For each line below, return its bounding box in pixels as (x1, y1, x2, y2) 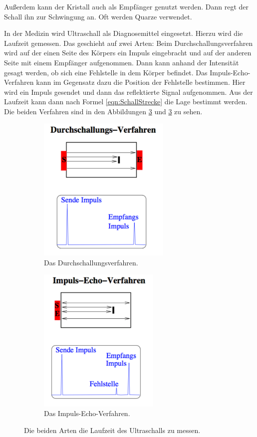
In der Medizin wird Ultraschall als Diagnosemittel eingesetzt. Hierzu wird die (4, 28, 243, 38)
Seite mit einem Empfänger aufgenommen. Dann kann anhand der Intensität (4, 57, 239, 67)
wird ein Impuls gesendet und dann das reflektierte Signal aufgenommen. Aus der (4, 86, 253, 97)
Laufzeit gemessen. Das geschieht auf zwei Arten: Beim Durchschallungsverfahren (4, 37, 253, 48)
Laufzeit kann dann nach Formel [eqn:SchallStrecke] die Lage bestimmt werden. (4, 96, 248, 107)
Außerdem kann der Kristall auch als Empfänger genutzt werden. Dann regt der (4, 1, 249, 11)
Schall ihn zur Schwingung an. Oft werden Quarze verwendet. (4, 11, 192, 21)
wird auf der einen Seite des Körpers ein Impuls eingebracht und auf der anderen (4, 47, 252, 58)
